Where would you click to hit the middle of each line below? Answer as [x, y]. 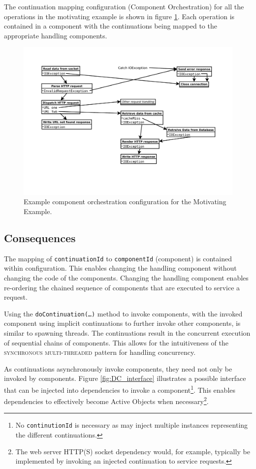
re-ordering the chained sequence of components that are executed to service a [122, 287]
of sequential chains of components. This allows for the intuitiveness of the [116, 342]
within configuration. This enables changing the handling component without [120, 268]
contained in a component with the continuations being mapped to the [111, 26]
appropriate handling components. [56, 35]
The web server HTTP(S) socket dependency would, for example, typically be [133, 451]
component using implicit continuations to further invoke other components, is [122, 323]
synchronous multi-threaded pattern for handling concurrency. [100, 352]
